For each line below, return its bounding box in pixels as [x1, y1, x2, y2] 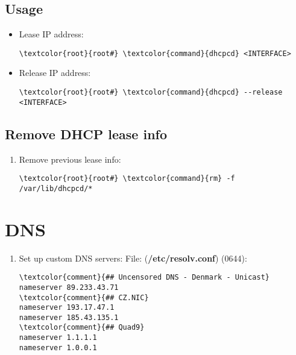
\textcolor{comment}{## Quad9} [19, 323, 145, 332]
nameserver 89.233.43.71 [19, 283, 119, 292]
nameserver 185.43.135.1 [19, 313, 119, 322]
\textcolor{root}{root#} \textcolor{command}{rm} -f [19, 174, 235, 183]
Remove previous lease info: [19, 152, 121, 165]
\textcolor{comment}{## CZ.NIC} [19, 293, 149, 302]
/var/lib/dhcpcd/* [19, 184, 93, 193]
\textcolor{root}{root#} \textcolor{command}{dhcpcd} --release [19, 88, 283, 97]
